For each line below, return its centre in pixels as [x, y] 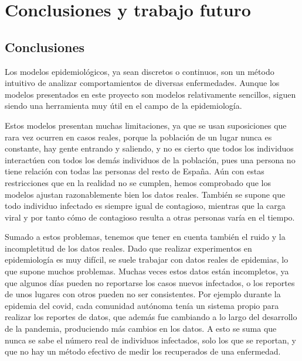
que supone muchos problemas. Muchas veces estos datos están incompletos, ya [147, 271]
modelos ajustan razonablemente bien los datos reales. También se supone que [145, 194]
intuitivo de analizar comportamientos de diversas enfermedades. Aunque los [142, 83]
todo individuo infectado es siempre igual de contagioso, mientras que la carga [145, 206]
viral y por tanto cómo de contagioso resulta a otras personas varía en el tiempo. [150, 217]
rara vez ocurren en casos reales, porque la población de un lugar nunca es [138, 137]
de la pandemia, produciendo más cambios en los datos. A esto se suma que [141, 329]
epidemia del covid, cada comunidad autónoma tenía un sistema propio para [142, 305]
